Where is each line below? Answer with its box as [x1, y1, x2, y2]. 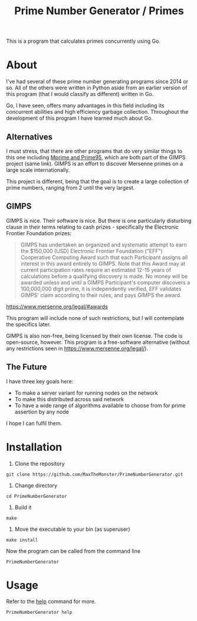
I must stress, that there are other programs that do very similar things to [6, 147, 183, 155]
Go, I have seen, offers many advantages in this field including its [6, 102, 165, 109]
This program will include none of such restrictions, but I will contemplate [6, 314, 185, 321]
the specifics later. [6, 321, 51, 328]
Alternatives [6, 132, 53, 142]
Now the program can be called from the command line [6, 547, 140, 555]
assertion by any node [14, 408, 69, 415]
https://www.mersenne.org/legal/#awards [6, 303, 108, 310]
